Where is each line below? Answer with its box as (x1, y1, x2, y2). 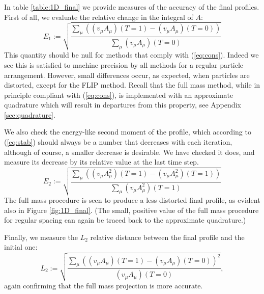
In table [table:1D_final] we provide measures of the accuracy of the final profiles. (4, 2, 259, 12)
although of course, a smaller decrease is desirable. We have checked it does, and (4, 146, 255, 157)
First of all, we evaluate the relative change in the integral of (4, 11, 193, 22)
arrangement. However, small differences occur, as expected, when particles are (4, 69, 250, 80)
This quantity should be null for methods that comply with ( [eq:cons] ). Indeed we (4, 49, 259, 60)
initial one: (4, 242, 38, 252)
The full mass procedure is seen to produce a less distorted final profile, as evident (4, 195, 260, 205)
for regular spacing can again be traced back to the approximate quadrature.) (4, 215, 246, 225)
